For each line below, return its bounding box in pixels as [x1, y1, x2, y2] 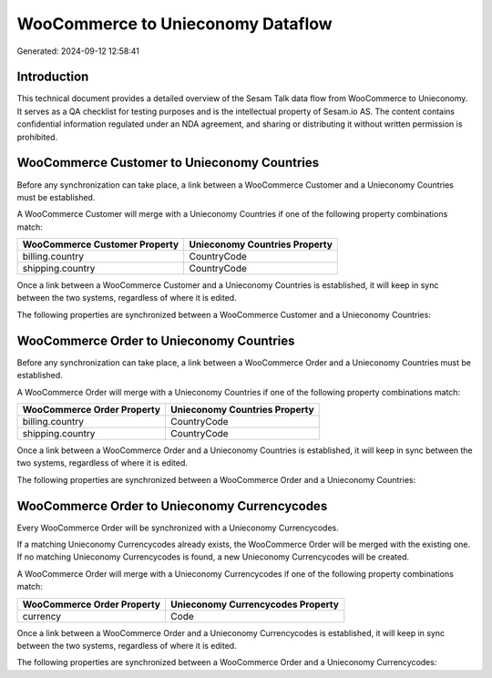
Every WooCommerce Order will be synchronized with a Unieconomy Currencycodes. [16, 522, 339, 533]
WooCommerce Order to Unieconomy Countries [16, 333, 295, 348]
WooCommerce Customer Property [22, 238, 179, 251]
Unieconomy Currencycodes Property [169, 598, 339, 611]
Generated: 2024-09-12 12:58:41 [16, 46, 140, 56]
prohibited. [16, 131, 58, 142]
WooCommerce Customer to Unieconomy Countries [16, 155, 320, 170]
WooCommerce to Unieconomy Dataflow [16, 14, 333, 34]
